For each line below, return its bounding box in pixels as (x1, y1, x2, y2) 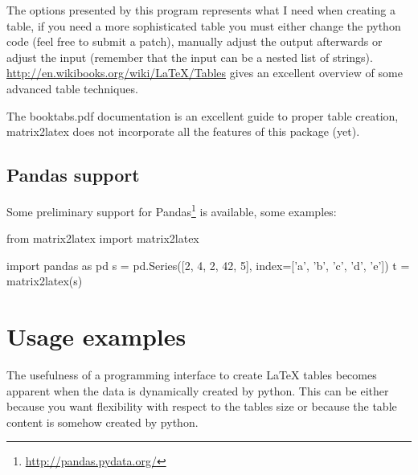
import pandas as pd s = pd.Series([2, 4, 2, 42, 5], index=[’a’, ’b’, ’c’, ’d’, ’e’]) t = (6, 256, 410, 273)
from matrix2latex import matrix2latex (6, 230, 199, 247)
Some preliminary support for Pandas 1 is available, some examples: (6, 200, 337, 219)
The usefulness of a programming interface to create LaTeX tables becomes (6, 366, 377, 383)
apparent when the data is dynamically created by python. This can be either (6, 382, 389, 399)
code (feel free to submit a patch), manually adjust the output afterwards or (6, 33, 383, 50)
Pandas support (6, 162, 140, 187)
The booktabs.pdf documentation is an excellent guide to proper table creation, (6, 107, 399, 124)
